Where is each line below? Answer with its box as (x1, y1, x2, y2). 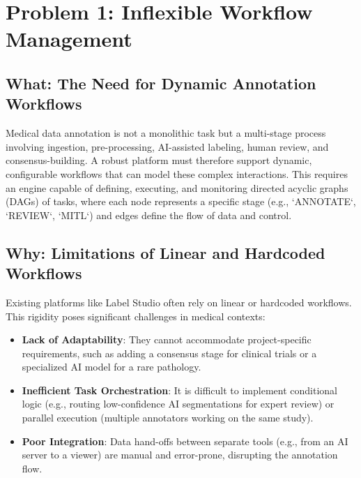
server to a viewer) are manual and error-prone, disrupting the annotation (22, 447, 338, 462)
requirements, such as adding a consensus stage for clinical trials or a (22, 345, 317, 360)
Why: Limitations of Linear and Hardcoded (6, 241, 325, 263)
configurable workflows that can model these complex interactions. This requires (6, 166, 348, 181)
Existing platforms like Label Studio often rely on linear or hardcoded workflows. (6, 294, 352, 309)
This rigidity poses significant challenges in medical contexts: (6, 308, 266, 323)
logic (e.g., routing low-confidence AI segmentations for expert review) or (22, 396, 335, 411)
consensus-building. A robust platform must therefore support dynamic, (6, 153, 312, 167)
